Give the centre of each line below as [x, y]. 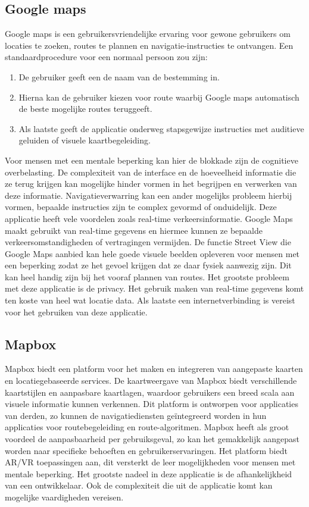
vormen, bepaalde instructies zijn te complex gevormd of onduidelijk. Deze [141, 207]
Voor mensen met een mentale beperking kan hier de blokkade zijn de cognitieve [152, 160]
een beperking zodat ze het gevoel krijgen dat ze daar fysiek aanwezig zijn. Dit [148, 265]
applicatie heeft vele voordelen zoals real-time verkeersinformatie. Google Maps [149, 218]
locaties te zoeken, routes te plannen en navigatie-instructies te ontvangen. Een [149, 45]
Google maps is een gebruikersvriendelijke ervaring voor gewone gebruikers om [148, 34]
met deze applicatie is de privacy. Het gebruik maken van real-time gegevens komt [154, 288]
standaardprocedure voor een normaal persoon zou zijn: [106, 57]
